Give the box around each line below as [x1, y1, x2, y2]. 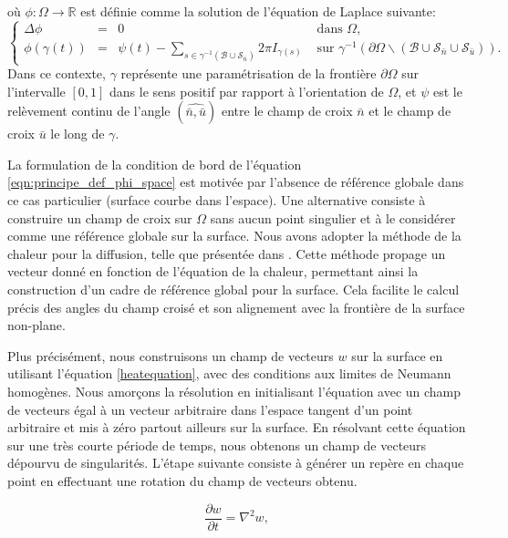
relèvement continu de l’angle [7, 101, 171, 120]
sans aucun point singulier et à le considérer [210, 208, 456, 227]
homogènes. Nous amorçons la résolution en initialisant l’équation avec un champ [7, 382, 461, 400]
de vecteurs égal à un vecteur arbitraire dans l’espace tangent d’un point [7, 399, 413, 419]
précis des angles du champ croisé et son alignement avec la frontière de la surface [7, 297, 465, 316]
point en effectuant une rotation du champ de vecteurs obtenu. [7, 471, 358, 490]
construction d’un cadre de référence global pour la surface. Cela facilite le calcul [7, 280, 460, 299]
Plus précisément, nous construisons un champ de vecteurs [7, 346, 334, 365]
